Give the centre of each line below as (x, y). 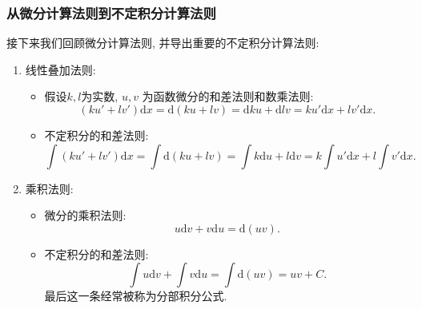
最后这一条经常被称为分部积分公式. (136, 296)
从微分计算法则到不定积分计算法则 (111, 12)
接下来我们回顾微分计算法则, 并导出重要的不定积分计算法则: (163, 43)
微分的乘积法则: (85, 215)
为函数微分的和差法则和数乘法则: (228, 96)
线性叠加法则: (60, 69)
